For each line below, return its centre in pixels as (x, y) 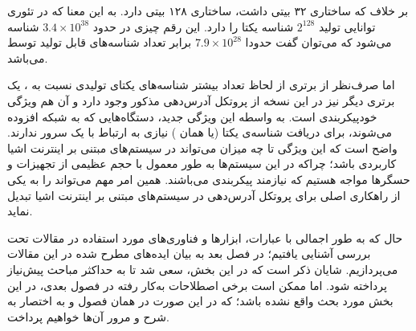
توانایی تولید (347, 26)
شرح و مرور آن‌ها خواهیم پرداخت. (88, 316)
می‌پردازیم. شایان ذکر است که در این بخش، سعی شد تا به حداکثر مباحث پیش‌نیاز (203, 269)
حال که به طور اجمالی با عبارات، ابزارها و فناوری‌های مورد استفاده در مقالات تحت (205, 237)
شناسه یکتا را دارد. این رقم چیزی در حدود (193, 26)
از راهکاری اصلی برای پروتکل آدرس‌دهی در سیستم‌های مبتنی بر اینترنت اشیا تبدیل (204, 195)
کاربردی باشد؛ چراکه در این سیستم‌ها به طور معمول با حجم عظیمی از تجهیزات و (202, 163)
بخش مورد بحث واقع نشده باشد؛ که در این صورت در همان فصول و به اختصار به (200, 301)
